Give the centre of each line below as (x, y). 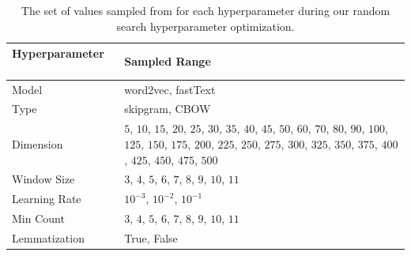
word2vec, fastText (170, 89)
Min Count (38, 218)
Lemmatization (48, 237)
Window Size (43, 179)
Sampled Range (168, 60)
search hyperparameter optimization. (205, 26)
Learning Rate (47, 199)
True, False (151, 237)
